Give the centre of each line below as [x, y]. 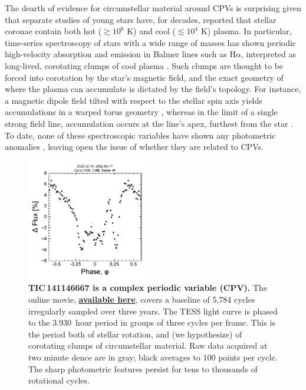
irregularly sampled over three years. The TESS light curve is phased [153, 311]
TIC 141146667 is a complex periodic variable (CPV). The [148, 288]
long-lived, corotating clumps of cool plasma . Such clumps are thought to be [144, 65]
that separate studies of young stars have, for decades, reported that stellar [141, 19]
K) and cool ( [151, 31]
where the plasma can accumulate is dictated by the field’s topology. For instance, [153, 89]
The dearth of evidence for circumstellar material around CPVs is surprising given [153, 8]
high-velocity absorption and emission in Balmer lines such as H [120, 54]
